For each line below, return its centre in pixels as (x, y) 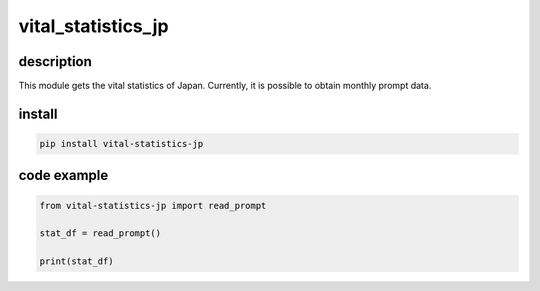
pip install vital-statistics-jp (121, 144)
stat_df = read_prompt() (100, 233)
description (55, 61)
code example (63, 175)
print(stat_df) (76, 261)
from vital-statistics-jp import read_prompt (153, 205)
